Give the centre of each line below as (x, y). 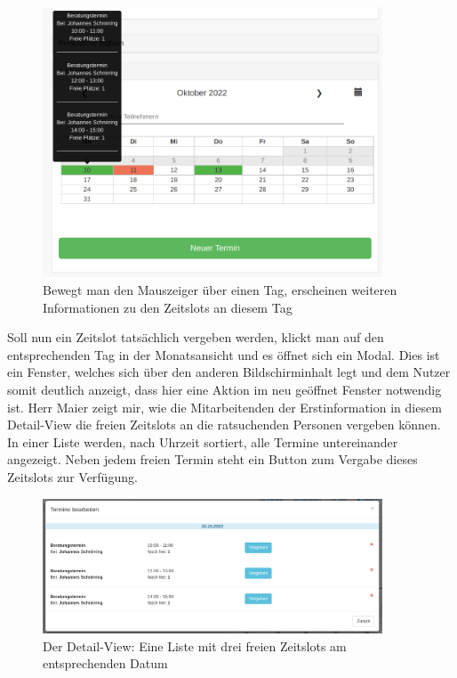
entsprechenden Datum (105, 663)
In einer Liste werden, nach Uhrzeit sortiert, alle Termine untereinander (203, 441)
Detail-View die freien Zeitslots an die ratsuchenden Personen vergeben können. (224, 425)
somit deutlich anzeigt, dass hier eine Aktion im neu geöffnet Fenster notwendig (224, 390)
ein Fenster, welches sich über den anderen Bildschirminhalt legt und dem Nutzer (229, 372)
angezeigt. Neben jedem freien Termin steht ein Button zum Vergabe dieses (212, 459)
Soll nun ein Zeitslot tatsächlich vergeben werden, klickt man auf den (196, 337)
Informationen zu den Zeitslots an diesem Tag (168, 307)
